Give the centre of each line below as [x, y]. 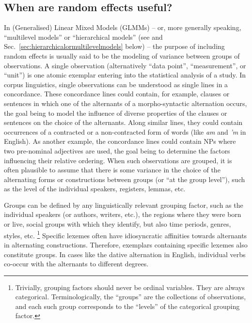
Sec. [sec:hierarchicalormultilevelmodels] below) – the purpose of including [114, 46]
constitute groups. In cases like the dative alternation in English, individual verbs [125, 254]
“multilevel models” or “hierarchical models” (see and [83, 37]
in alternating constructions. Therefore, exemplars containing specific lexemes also [126, 244]
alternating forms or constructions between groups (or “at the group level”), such [125, 179]
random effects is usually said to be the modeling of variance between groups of [122, 55]
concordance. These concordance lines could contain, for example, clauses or [117, 94]
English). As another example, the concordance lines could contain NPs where [120, 141]
